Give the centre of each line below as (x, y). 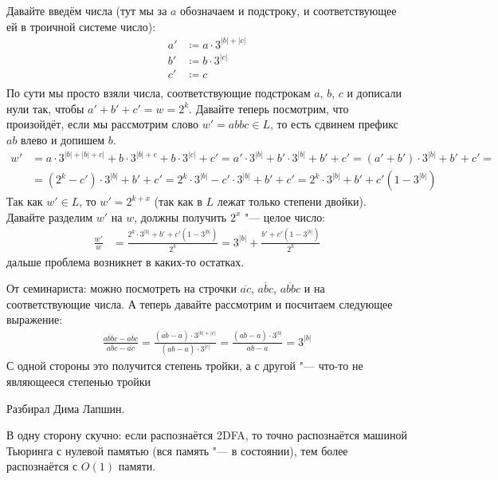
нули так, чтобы (45, 108)
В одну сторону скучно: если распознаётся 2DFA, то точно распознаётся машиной (207, 435)
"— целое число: (285, 216)
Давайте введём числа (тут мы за (87, 10)
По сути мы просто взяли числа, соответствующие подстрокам (159, 93)
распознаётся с (42, 466)
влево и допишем (63, 139)
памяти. (137, 466)
